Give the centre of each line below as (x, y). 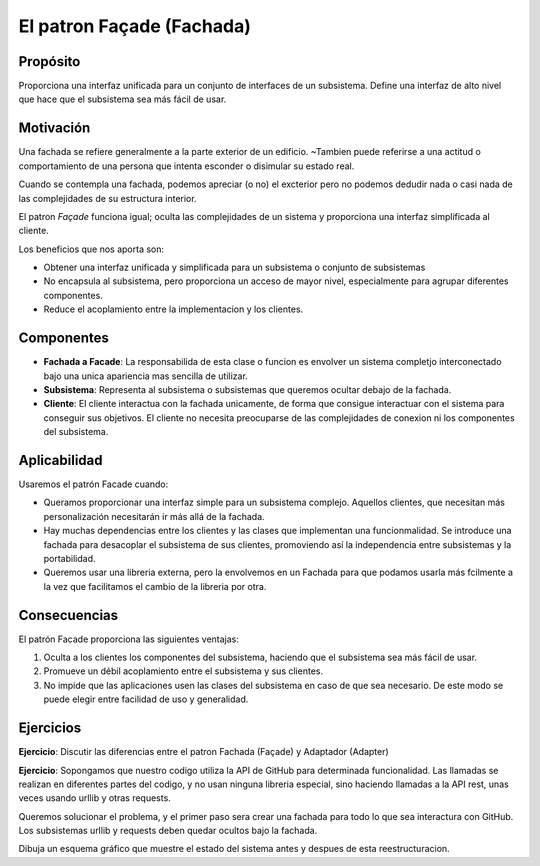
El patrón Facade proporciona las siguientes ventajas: (129, 639)
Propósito (49, 61)
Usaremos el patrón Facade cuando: (93, 484)
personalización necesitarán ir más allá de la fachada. (154, 516)
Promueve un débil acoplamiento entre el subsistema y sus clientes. (183, 671)
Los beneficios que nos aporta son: (91, 249)
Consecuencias (68, 615)
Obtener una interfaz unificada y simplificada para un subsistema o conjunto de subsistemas (234, 267)
